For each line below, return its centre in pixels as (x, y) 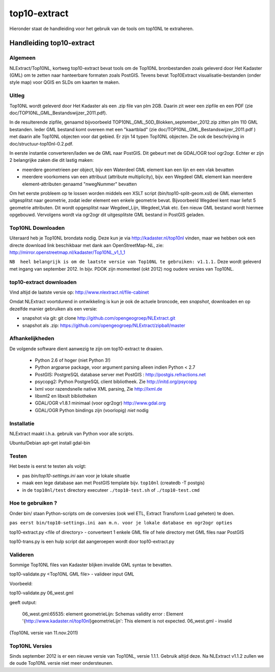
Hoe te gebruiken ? (33, 503)
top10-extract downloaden (43, 282)
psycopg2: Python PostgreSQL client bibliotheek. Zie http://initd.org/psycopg (116, 382)
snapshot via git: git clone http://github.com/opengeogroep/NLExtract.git (99, 318)
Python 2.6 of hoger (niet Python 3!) (73, 361)
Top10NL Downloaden (37, 228)
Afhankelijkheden (32, 339)
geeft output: (23, 602)
